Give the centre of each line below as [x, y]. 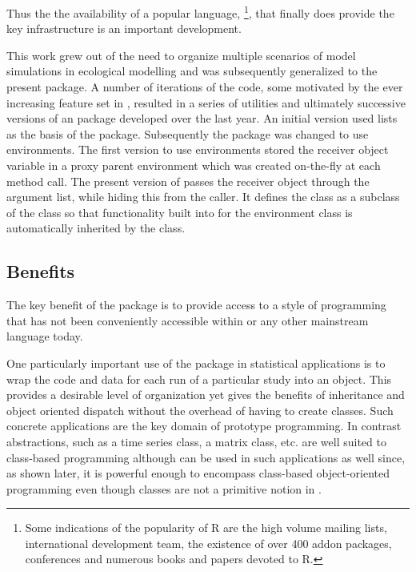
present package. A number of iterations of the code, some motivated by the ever [205, 87]
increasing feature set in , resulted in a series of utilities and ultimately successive [206, 102]
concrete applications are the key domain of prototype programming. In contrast [204, 426]
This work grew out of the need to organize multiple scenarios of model [181, 55]
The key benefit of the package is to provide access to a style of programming [196, 305]
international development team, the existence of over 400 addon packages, [208, 543]
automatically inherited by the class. [96, 228]
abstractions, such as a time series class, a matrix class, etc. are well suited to [196, 441]
